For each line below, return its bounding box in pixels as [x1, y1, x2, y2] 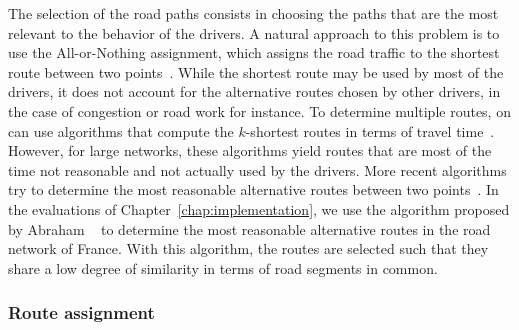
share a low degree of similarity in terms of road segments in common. [8, 257, 438, 278]
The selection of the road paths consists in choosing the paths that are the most [8, 3, 499, 23]
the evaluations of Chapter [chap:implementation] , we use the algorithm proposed [8, 198, 510, 219]
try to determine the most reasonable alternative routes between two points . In [8, 179, 499, 200]
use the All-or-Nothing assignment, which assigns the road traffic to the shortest [8, 42, 500, 63]
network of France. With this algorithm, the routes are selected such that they [8, 238, 489, 259]
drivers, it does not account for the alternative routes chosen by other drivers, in [8, 81, 501, 102]
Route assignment [8, 300, 155, 325]
